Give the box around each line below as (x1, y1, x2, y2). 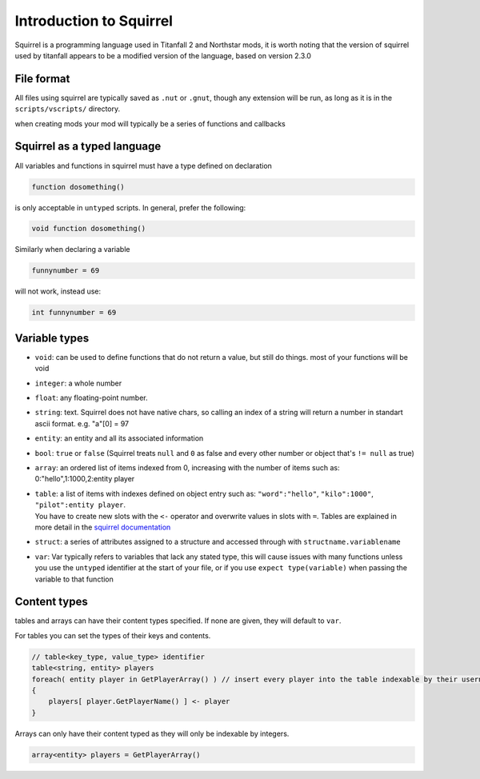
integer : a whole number (34, 378, 122, 388)
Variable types (14, 331, 90, 345)
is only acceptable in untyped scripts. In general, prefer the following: (14, 202, 246, 212)
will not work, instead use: (14, 286, 102, 296)
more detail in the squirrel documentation (34, 522, 171, 532)
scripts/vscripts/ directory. (14, 104, 121, 114)
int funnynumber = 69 (31, 308, 117, 318)
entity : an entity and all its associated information (34, 433, 204, 443)
